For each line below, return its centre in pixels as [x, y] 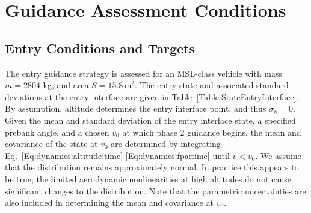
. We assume [278, 155]
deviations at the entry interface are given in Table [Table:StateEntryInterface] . [152, 96]
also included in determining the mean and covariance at [109, 202]
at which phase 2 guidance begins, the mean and [212, 132]
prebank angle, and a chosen [57, 132]
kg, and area [66, 85]
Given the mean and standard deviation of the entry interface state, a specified [150, 120]
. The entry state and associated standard [212, 85]
